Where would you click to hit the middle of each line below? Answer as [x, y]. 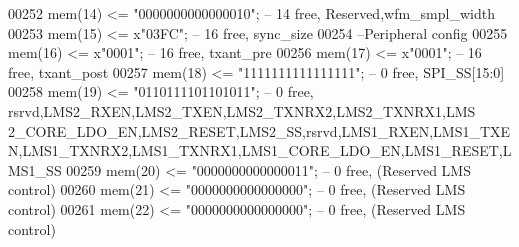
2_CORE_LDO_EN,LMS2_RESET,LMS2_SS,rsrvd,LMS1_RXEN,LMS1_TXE [259, 130]
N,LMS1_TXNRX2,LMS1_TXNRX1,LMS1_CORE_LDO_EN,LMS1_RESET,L [260, 150]
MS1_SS [35, 169]
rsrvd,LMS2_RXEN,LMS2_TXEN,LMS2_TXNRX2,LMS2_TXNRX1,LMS [242, 110]
